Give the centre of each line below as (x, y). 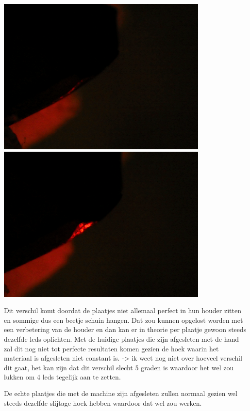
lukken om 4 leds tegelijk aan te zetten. (62, 377)
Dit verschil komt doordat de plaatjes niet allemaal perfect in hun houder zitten (123, 310)
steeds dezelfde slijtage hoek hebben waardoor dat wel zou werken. (103, 403)
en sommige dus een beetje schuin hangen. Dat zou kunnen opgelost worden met (124, 320)
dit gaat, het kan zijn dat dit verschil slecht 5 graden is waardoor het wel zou (119, 367)
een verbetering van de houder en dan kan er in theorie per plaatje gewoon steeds (125, 329)
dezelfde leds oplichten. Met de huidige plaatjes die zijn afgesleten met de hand (121, 339)
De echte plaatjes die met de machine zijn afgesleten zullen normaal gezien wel (121, 393)
